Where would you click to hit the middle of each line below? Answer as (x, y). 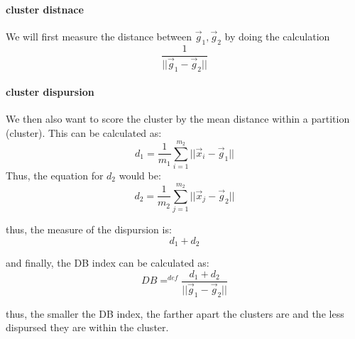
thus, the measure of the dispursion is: (89, 229)
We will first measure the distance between (99, 36)
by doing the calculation (277, 36)
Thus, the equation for (55, 176)
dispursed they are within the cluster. (87, 327)
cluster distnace (45, 9)
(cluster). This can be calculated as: (84, 132)
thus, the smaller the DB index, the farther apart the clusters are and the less (175, 313)
